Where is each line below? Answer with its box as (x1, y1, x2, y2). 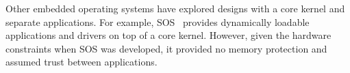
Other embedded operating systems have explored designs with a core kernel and (5, 1, 345, 15)
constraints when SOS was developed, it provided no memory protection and (5, 41, 327, 55)
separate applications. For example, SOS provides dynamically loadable (5, 14, 310, 29)
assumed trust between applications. (5, 55, 158, 69)
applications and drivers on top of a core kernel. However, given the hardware (5, 28, 332, 42)
